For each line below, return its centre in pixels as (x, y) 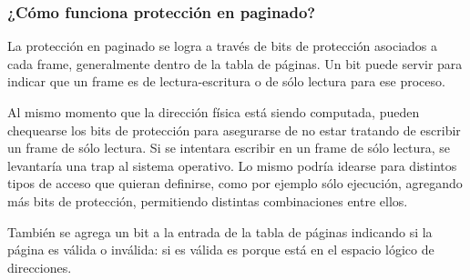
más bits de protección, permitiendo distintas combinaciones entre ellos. (208, 200)
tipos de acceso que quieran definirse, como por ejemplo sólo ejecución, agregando (235, 183)
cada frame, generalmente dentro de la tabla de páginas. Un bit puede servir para (235, 63)
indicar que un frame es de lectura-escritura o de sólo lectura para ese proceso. (226, 81)
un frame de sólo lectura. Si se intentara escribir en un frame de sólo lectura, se (229, 148)
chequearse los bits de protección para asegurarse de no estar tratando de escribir (234, 130)
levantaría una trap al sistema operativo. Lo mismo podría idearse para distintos (232, 165)
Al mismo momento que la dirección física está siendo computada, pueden (214, 112)
